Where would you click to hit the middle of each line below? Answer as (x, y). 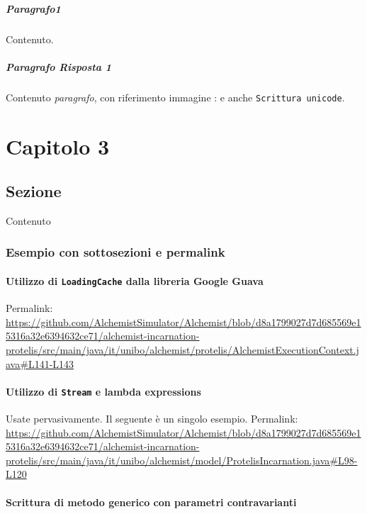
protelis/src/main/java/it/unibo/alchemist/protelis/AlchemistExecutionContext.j (182, 350)
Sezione (34, 191)
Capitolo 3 (58, 146)
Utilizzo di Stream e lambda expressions (103, 391)
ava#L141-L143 (40, 363)
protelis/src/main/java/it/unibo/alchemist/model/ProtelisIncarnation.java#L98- (182, 460)
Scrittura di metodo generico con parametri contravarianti (151, 502)
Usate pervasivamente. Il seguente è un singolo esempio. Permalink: (152, 419)
